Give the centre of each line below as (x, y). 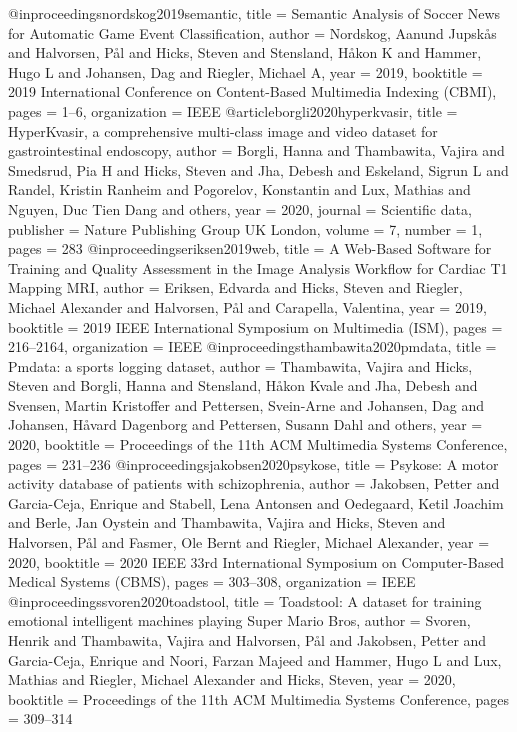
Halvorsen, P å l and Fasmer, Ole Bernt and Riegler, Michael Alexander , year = (249, 542)
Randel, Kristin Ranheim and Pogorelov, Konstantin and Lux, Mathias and (239, 189)
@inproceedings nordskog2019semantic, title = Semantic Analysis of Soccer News (254, 13)
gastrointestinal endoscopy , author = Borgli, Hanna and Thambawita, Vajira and (256, 150)
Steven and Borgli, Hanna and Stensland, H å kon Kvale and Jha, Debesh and (243, 385)
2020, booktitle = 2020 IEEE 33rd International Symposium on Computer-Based (256, 561)
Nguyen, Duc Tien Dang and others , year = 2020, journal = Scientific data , (240, 208)
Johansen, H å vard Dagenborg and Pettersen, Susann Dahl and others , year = (245, 424)
